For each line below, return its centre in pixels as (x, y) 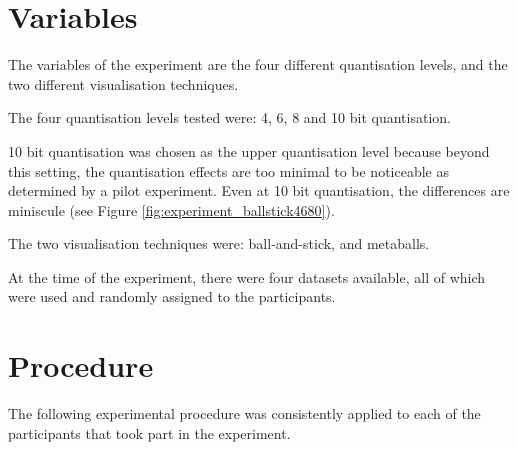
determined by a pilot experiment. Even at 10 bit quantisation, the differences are (259, 190)
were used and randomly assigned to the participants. (172, 296)
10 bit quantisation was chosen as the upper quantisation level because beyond (249, 150)
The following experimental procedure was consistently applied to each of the (244, 413)
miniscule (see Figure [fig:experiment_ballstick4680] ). (171, 209)
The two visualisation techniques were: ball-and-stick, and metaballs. (219, 243)
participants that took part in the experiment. (149, 432)
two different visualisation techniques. (123, 83)
